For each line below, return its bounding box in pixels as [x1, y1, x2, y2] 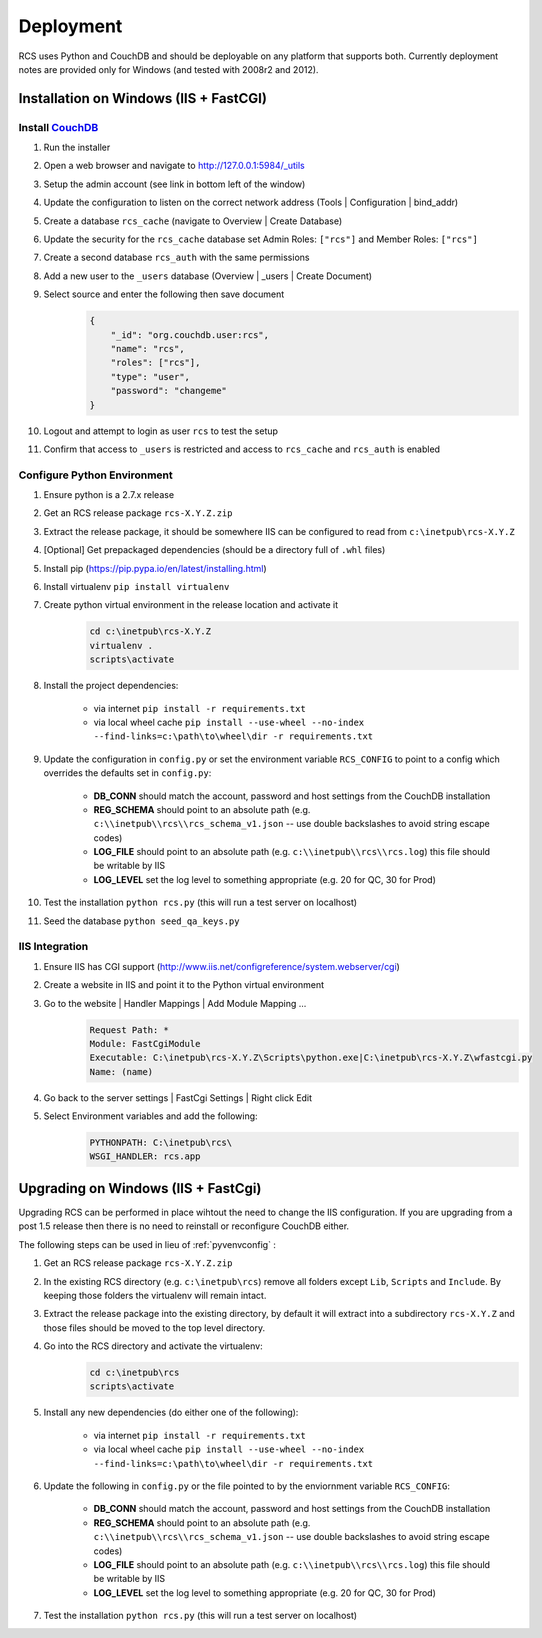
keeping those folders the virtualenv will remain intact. [43, 1289, 267, 1301]
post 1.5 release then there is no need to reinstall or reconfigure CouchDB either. [18, 1220, 350, 1232]
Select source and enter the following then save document [43, 288, 285, 300]
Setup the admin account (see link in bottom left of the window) [43, 178, 306, 190]
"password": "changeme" [110, 385, 227, 397]
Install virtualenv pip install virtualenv [43, 581, 230, 593]
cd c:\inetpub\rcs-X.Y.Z [89, 626, 212, 637]
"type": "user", [110, 371, 190, 382]
